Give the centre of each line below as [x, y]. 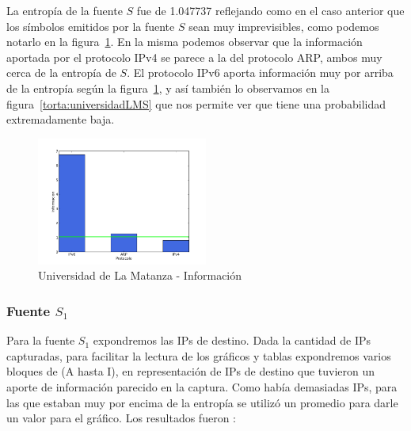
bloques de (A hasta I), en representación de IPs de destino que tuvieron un [191, 371]
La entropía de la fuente [65, 10]
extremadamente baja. [61, 119]
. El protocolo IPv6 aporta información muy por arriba [260, 72]
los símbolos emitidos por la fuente [91, 26]
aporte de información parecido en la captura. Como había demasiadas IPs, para [202, 386]
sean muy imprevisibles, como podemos [284, 26]
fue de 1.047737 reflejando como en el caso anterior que [270, 10]
